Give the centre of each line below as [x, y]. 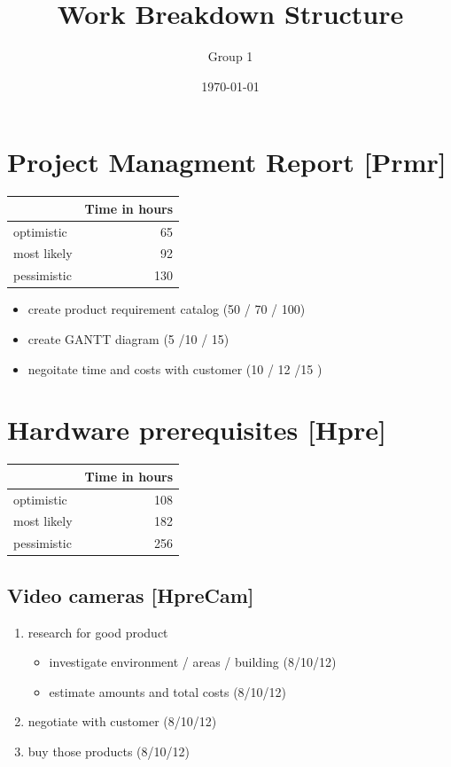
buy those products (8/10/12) [109, 751]
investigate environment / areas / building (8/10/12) [193, 662]
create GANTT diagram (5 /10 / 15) [128, 338]
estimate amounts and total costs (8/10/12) [168, 691]
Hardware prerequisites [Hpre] [197, 430]
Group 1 [230, 56]
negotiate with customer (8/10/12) [122, 721]
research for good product [98, 632]
